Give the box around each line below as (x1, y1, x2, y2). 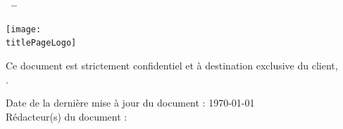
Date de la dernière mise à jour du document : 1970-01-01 (6, 95, 255, 110)
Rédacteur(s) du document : (6, 109, 127, 123)
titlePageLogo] (6, 38, 77, 48)
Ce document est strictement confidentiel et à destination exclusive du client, (6, 57, 338, 72)
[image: (6, 24, 42, 34)
